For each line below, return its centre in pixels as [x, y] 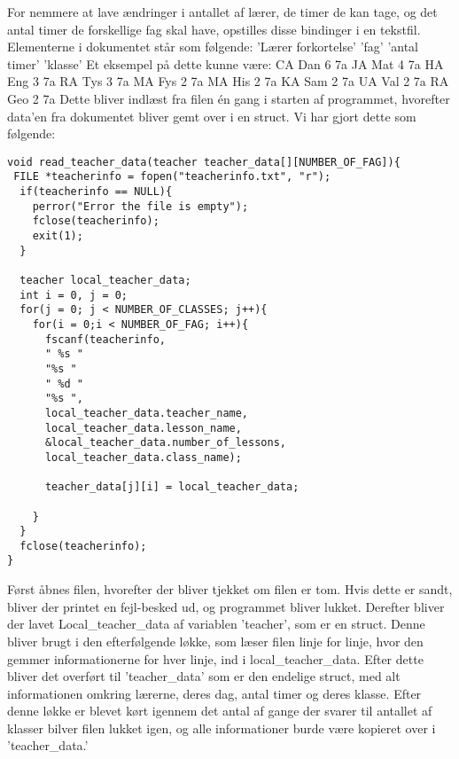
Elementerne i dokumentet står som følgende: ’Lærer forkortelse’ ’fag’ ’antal [213, 47]
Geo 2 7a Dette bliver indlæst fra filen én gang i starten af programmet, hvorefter [229, 98]
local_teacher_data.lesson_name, [143, 428]
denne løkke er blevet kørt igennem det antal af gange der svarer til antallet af [220, 711]
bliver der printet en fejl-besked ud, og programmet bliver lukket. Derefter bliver [226, 606]
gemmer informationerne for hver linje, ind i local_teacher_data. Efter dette [215, 658]
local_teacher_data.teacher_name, [147, 413]
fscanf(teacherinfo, [105, 339]
